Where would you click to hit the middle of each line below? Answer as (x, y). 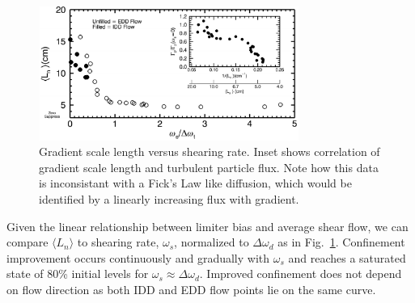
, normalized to (212, 242)
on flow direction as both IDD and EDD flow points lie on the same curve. (191, 289)
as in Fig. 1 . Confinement (341, 242)
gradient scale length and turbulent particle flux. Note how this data (209, 167)
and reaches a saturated (347, 257)
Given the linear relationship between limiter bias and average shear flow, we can (207, 226)
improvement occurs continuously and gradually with (138, 257)
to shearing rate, (118, 242)
